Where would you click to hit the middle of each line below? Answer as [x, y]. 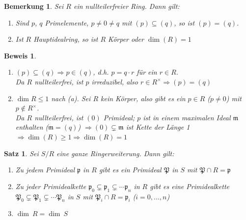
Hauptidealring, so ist [66, 39]
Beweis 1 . [20, 55]
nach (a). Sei [71, 98]
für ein [147, 72]
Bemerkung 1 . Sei [34, 6]
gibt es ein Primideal [130, 170]
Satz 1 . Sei [21, 153]
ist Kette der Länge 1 [158, 127]
